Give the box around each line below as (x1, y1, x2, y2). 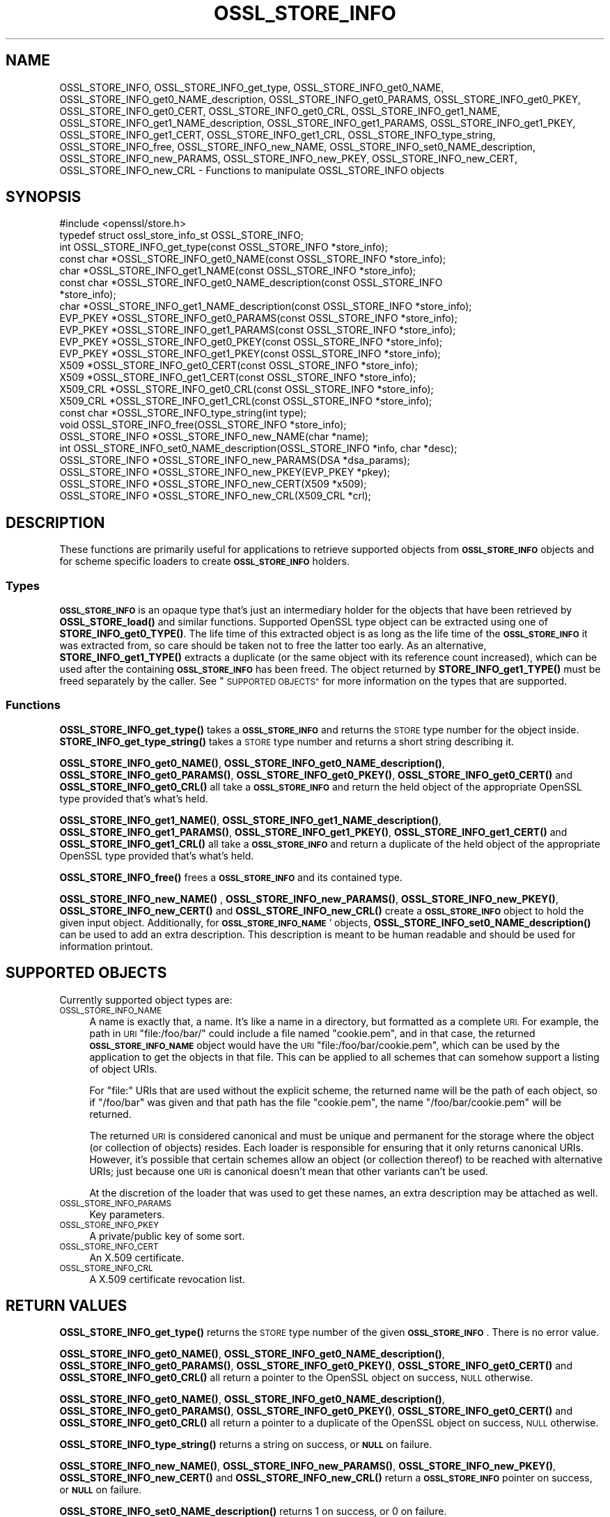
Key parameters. (89, 1208, 165, 1220)
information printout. (59, 940, 153, 952)
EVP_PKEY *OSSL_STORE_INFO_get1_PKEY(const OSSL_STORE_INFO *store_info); (59, 348, 441, 360)
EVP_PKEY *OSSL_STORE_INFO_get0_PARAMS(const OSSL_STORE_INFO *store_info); (59, 312, 458, 325)
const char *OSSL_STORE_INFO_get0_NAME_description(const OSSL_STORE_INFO (59, 277, 443, 289)
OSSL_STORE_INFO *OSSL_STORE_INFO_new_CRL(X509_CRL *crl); (59, 490, 371, 502)
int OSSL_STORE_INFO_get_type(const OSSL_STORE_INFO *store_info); (59, 241, 388, 254)
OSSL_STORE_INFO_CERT (59, 1241, 159, 1252)
